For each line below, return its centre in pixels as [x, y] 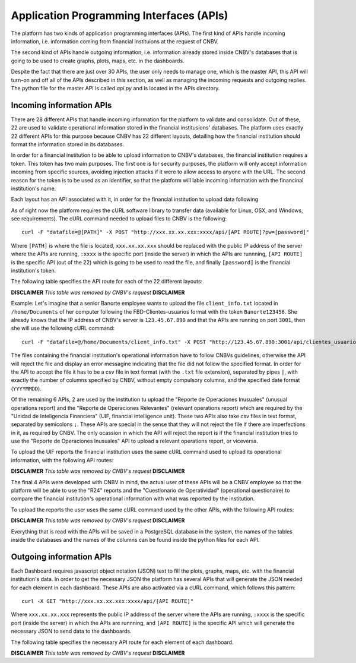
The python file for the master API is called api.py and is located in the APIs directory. [115, 88]
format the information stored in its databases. [68, 144]
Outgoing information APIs [61, 556]
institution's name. [34, 188]
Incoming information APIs [61, 105]
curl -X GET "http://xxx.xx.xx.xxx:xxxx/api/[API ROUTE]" [108, 601]
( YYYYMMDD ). [26, 389]
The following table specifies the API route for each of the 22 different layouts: [107, 282]
